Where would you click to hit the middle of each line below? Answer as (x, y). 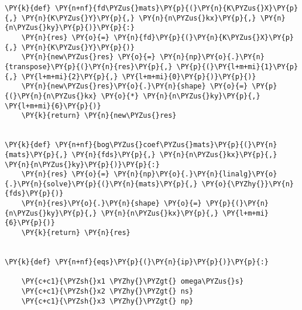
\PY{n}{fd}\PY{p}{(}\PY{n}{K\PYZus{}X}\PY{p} (204, 37)
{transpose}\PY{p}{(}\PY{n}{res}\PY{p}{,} (89, 67)
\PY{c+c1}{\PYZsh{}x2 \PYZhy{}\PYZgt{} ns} (107, 292)
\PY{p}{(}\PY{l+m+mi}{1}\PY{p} (237, 67)
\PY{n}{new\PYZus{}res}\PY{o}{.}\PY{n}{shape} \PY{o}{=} (135, 86)
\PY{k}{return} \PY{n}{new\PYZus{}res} (99, 116)
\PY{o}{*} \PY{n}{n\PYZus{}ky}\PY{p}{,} (181, 96)
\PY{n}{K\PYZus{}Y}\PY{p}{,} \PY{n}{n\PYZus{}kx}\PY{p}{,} (139, 18)
